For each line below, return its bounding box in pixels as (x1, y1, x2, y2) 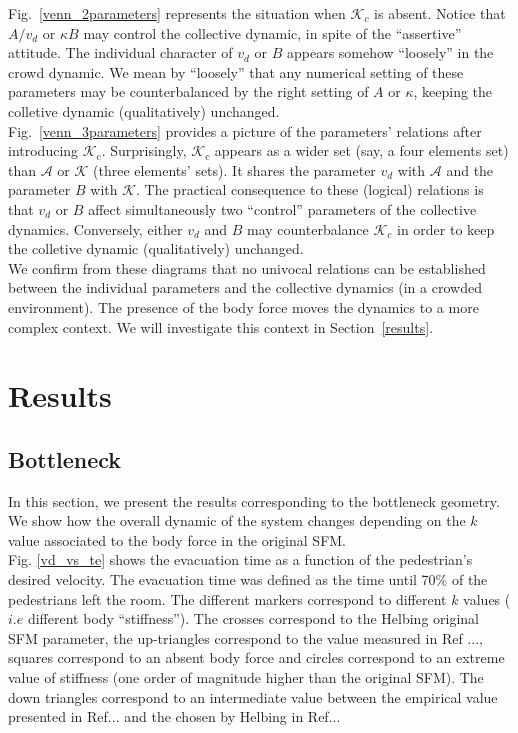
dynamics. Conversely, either (8, 218, 183, 239)
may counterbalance (247, 218, 369, 239)
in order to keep (397, 218, 495, 239)
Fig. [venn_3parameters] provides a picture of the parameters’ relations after (8, 120, 482, 141)
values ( (463, 588, 511, 609)
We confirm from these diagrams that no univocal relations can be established (8, 257, 486, 278)
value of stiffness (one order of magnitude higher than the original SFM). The (8, 667, 484, 688)
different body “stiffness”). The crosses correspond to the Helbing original (27, 608, 479, 629)
